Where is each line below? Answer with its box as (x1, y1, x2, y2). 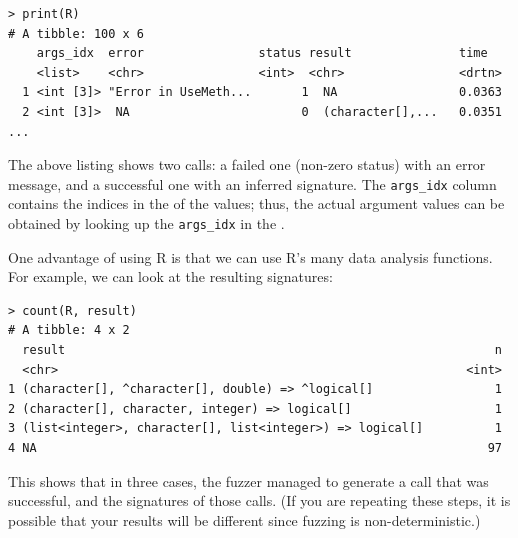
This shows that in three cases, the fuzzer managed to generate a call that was (8, 470, 489, 491)
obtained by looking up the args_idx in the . (8, 213, 285, 233)
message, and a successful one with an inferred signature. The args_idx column (8, 173, 497, 194)
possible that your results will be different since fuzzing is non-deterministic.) (8, 509, 481, 530)
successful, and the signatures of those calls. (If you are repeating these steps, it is (8, 490, 511, 511)
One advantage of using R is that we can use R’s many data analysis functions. (8, 246, 493, 267)
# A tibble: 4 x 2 (8, 323, 130, 338)
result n (22, 343, 502, 358)
